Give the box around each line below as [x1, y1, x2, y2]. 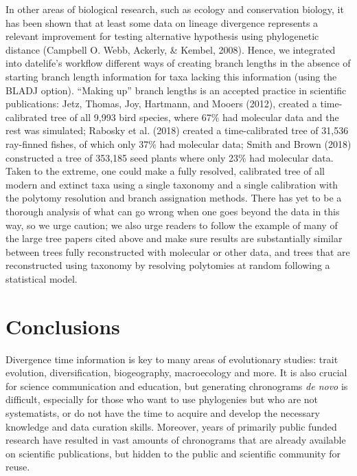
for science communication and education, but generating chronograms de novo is [5, 378, 348, 393]
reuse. [5, 459, 30, 474]
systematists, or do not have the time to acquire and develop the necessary [5, 405, 320, 420]
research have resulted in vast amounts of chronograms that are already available [5, 433, 346, 447]
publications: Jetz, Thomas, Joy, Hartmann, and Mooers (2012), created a [5, 96, 317, 111]
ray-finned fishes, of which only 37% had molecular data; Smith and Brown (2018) [5, 136, 352, 151]
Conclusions [5, 312, 120, 340]
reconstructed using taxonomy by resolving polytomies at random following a [5, 258, 330, 272]
